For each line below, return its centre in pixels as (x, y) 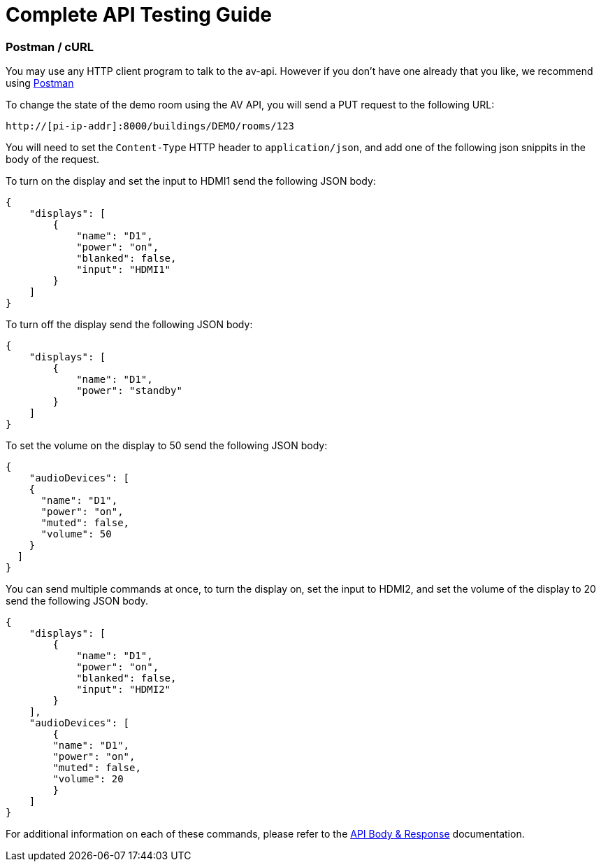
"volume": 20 (88, 779)
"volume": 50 (76, 534)
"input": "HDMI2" (124, 690)
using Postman (40, 83)
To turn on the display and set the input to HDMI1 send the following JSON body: (191, 181)
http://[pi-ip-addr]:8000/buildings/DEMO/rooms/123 (150, 126)
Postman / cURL (50, 47)
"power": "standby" (129, 391)
